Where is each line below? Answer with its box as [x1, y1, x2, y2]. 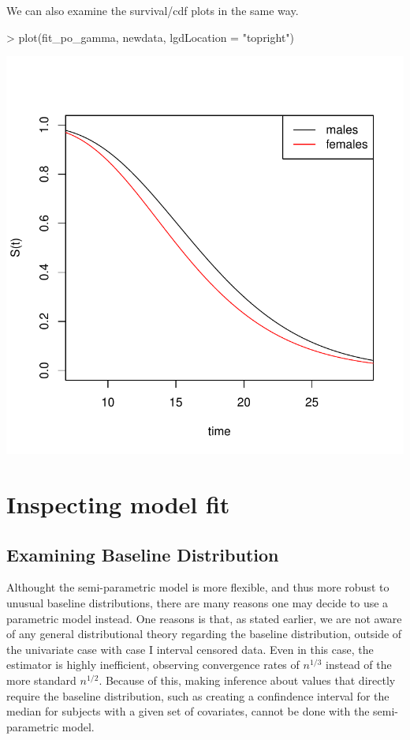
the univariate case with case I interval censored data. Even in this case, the [6, 640, 374, 657]
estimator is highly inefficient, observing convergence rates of [6, 656, 300, 673]
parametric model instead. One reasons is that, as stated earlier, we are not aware [6, 610, 402, 626]
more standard [6, 671, 76, 688]
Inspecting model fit [6, 487, 230, 520]
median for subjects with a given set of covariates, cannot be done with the [6, 703, 370, 719]
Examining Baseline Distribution [6, 542, 279, 566]
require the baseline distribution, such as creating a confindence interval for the [6, 687, 389, 704]
